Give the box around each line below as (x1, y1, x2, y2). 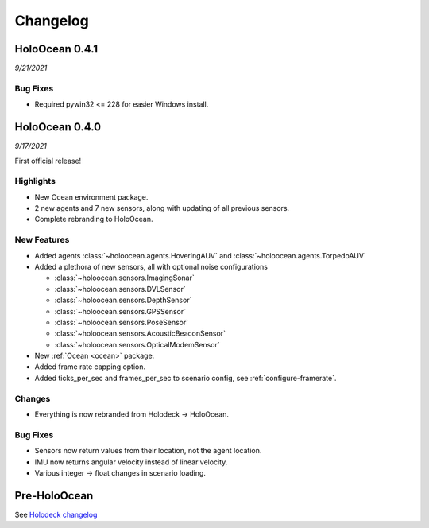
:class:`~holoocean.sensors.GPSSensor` (54, 306, 187, 316)
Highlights (14, 176, 56, 187)
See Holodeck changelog (14, 510, 98, 519)
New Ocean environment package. (34, 192, 149, 202)
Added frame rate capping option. (34, 362, 146, 371)
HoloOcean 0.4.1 (14, 42, 99, 56)
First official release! (14, 156, 82, 165)
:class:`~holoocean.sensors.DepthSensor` (54, 295, 192, 305)
